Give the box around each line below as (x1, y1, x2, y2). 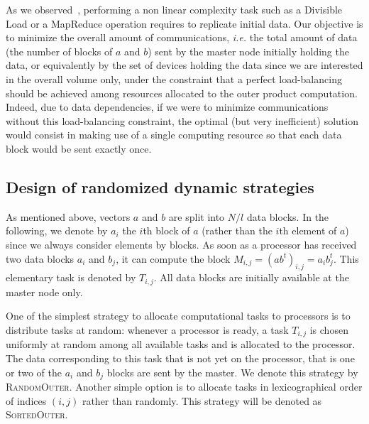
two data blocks (6, 251, 75, 266)
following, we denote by (6, 223, 108, 238)
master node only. (6, 284, 83, 299)
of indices (6, 393, 47, 408)
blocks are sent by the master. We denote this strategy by (106, 364, 358, 379)
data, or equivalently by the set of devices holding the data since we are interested (6, 58, 363, 72)
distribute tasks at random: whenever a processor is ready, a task (6, 322, 289, 337)
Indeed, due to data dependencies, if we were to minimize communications (6, 99, 329, 114)
